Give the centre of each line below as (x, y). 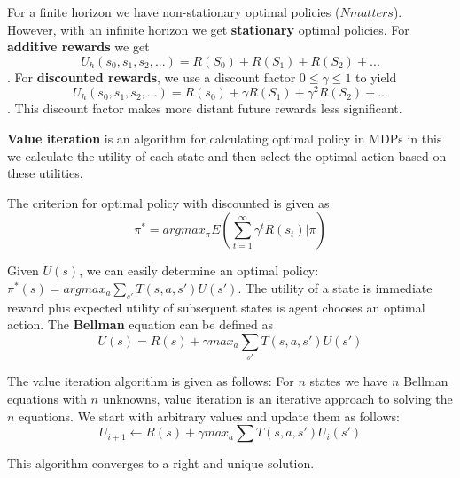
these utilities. (45, 173)
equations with (47, 398)
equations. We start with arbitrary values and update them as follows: (209, 416)
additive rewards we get (78, 46)
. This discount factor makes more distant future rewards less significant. (205, 108)
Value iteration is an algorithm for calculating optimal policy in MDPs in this (225, 139)
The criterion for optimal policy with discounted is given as (168, 202)
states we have (349, 381)
